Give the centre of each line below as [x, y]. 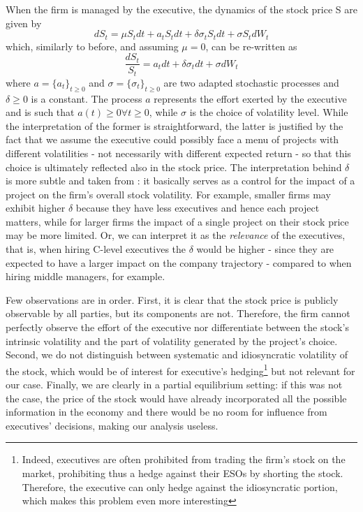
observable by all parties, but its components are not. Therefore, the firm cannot [178, 313]
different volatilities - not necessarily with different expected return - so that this [178, 153]
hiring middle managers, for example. [86, 276]
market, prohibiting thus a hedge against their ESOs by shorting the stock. [183, 473]
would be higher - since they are [265, 249]
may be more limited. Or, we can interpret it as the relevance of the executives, [176, 235]
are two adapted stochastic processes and [251, 82]
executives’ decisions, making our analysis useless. [112, 425]
